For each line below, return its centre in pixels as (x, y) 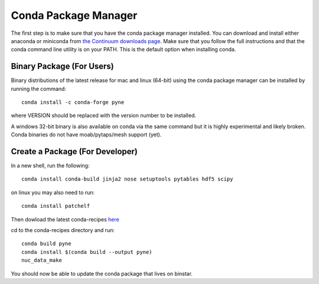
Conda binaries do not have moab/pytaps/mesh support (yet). (86, 135)
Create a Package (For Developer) (74, 151)
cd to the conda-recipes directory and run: (63, 230)
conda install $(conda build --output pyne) (87, 252)
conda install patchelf (56, 206)
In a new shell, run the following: (50, 166)
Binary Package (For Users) (63, 66)
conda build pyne (46, 244)
